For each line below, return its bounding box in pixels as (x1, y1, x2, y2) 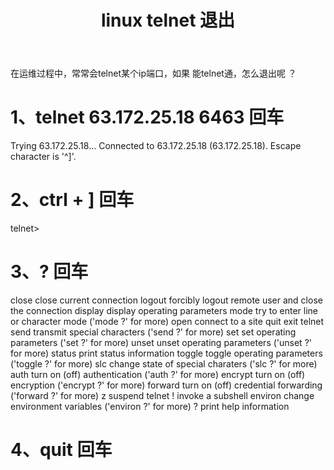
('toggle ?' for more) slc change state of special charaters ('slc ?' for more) (10, 358, 318, 370)
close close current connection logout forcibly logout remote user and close (10, 294, 323, 306)
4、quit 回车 (10, 439, 113, 461)
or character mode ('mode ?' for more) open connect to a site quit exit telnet (10, 316, 325, 327)
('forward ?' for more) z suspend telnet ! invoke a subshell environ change (10, 390, 315, 401)
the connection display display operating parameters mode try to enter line (10, 305, 318, 316)
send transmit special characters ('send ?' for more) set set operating (10, 326, 297, 338)
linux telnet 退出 (100, 9, 236, 32)
